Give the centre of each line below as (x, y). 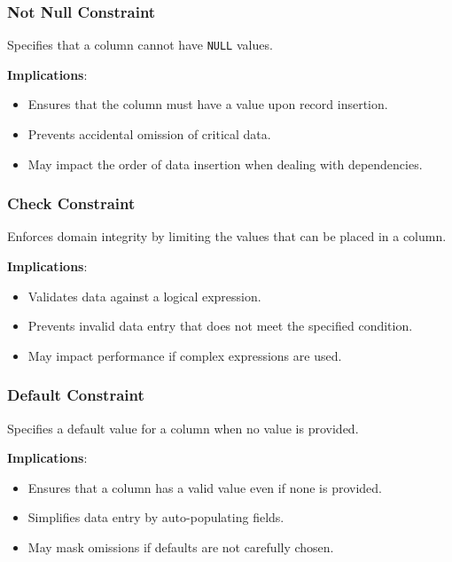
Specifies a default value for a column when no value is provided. (183, 428)
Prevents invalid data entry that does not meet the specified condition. (220, 326)
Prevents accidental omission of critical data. (149, 134)
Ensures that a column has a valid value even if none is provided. (205, 487)
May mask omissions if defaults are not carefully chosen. (181, 547)
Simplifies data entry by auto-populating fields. (156, 517)
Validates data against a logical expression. (144, 296)
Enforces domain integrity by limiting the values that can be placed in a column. (227, 236)
